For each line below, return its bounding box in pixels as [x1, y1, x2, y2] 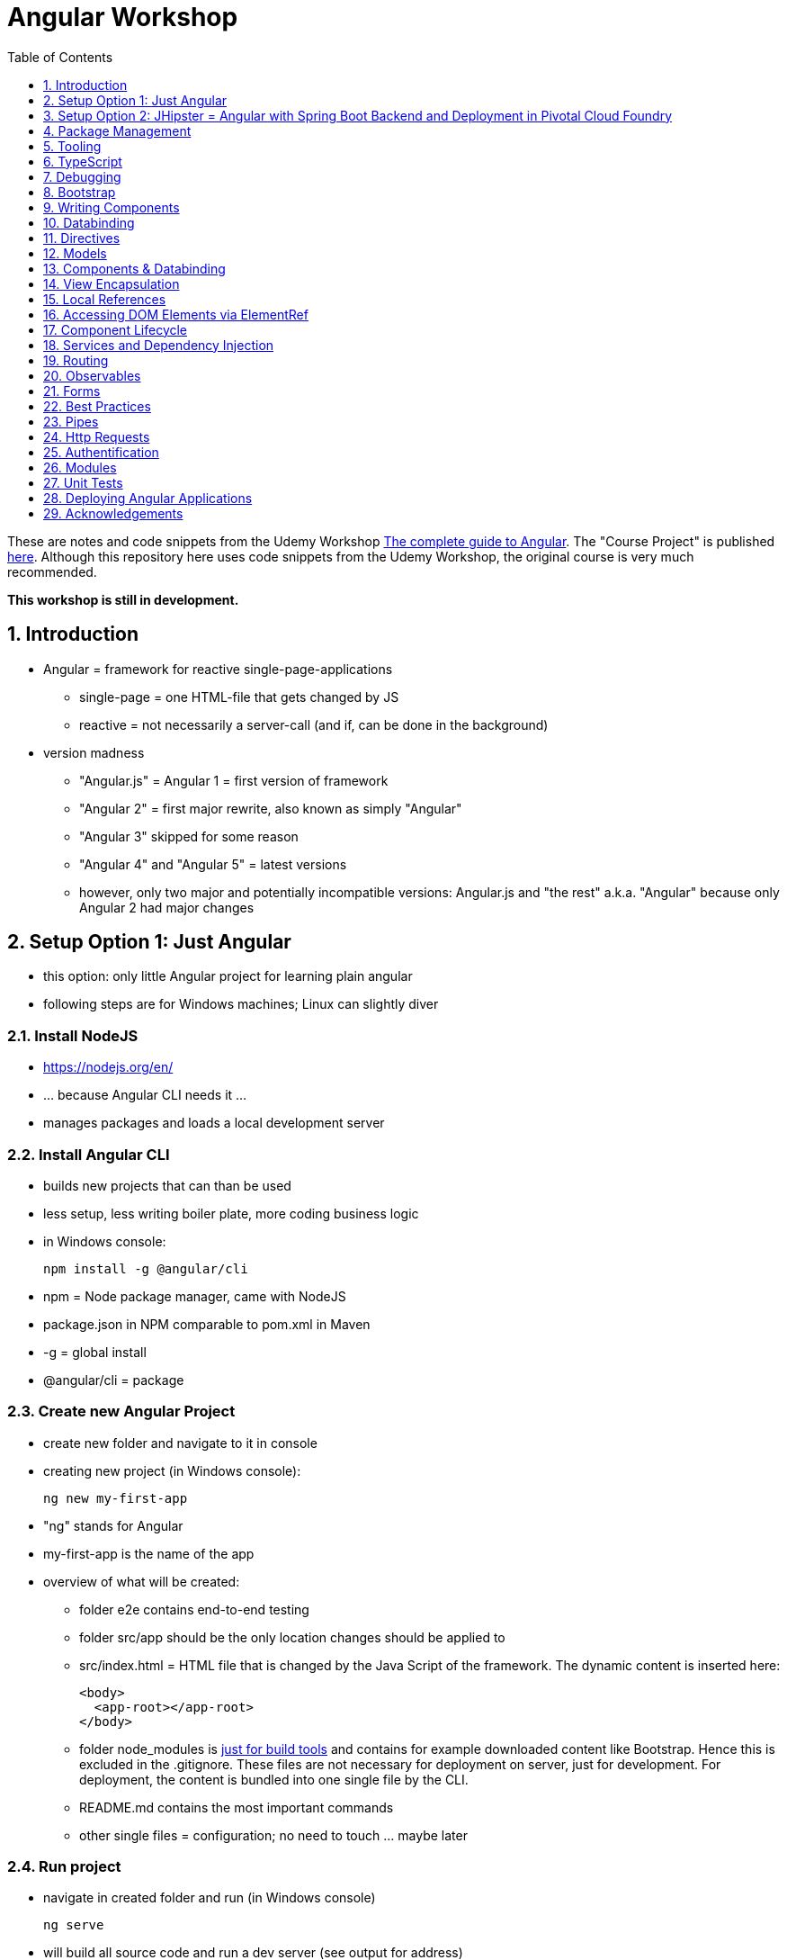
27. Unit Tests [43, 474, 123, 490]
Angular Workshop [7, 2, 238, 32]
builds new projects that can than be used [43, 1177, 291, 1193]
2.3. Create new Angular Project [7, 1402, 236, 1421]
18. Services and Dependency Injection [43, 337, 274, 353]
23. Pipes [43, 413, 99, 429]
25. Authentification [43, 444, 159, 460]
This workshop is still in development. [7, 591, 239, 607]
